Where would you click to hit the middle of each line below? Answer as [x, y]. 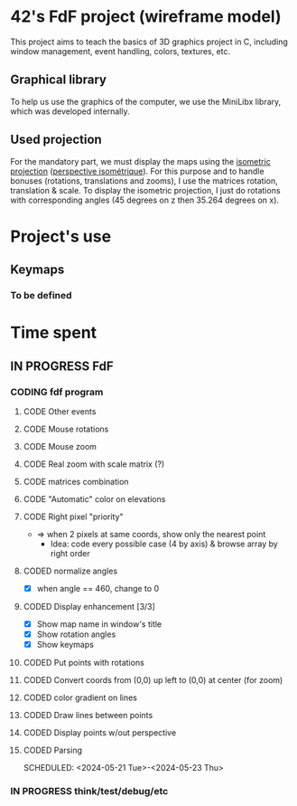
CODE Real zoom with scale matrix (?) [94, 464]
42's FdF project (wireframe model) [146, 17]
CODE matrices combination [76, 481]
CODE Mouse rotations [66, 429]
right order [70, 553]
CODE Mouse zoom [60, 446]
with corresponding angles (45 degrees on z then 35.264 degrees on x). [144, 200]
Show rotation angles [76, 634]
